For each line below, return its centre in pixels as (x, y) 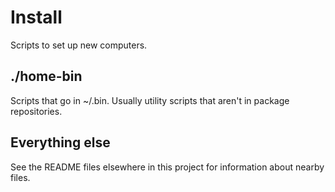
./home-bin (46, 76)
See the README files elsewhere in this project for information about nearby (167, 167)
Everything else (60, 142)
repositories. (36, 111)
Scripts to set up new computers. (79, 45)
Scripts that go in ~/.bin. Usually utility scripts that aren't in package (150, 100)
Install (36, 17)
